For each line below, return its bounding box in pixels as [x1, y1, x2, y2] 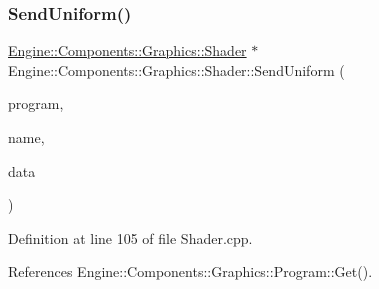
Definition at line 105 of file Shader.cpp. [8, 227, 253, 248]
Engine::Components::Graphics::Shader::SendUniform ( [8, 59, 345, 80]
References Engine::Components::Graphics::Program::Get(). [8, 261, 373, 282]
